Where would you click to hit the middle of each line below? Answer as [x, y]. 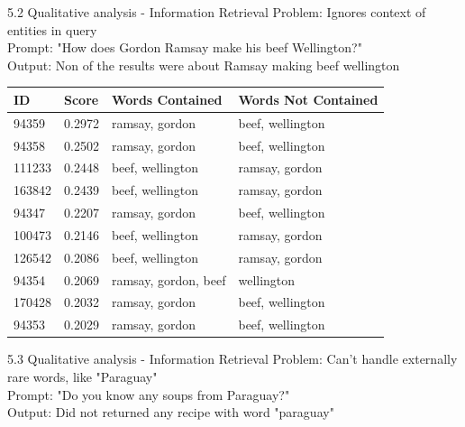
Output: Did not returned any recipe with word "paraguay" [171, 412]
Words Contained [167, 99]
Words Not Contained [308, 99]
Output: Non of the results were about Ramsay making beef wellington [204, 65]
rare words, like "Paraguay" [82, 376]
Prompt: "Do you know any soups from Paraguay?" [149, 394]
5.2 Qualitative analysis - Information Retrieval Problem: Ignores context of [217, 12]
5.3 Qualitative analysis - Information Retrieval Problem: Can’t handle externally [232, 359]
